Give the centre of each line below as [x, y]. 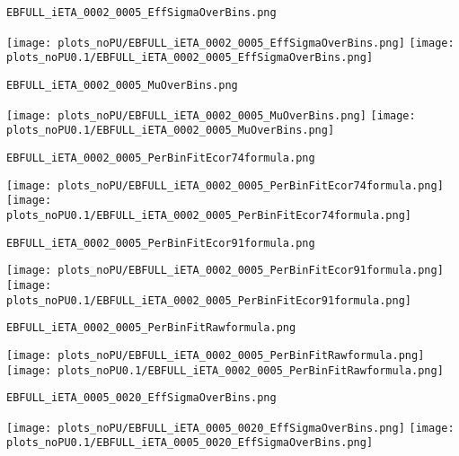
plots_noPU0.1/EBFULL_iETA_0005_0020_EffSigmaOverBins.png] [190, 443]
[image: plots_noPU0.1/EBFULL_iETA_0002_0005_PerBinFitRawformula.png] [225, 370]
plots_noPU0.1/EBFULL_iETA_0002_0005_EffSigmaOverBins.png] [190, 58]
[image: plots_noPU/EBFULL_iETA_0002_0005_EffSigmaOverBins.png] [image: [230, 43]
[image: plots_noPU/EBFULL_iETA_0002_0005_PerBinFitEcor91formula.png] [225, 271]
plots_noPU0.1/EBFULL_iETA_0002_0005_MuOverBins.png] [171, 131]
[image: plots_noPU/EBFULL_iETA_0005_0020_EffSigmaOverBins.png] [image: [230, 428]
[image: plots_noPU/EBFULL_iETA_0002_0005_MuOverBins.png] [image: [211, 115]
